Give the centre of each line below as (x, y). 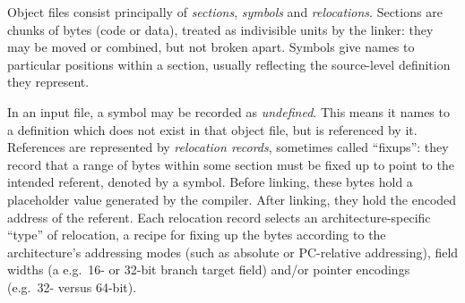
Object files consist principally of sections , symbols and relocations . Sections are (225, 12)
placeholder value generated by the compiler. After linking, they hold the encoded (232, 199)
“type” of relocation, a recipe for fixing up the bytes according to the (197, 235)
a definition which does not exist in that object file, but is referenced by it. (212, 129)
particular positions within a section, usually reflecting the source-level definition (229, 64)
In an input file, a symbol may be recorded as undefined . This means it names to (228, 111)
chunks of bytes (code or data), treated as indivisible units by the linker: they (220, 29)
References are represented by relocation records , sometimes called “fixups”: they (228, 147)
